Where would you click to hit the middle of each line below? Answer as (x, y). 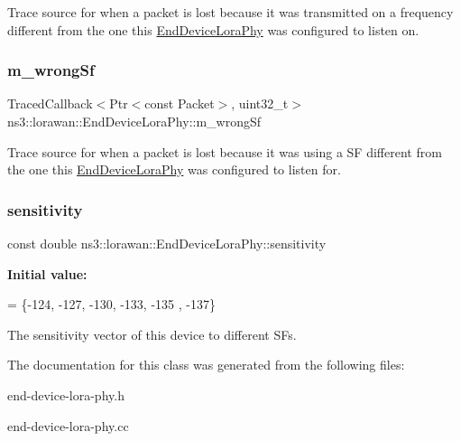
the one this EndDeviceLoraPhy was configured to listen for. (174, 169)
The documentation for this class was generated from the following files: (206, 365)
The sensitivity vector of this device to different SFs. (152, 334)
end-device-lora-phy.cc (68, 425)
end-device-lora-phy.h (66, 394)
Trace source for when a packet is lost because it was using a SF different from (225, 151)
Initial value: (47, 273)
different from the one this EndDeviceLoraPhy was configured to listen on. (213, 29)
